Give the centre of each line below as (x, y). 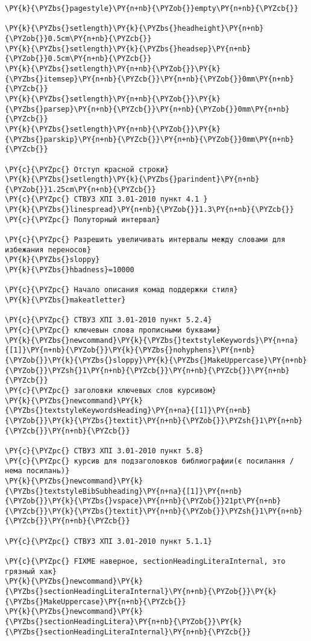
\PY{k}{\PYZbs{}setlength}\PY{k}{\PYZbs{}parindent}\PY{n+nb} (132, 180)
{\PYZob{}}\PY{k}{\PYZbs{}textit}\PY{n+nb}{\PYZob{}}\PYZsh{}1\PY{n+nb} (154, 420)
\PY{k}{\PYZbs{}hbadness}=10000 (70, 270)
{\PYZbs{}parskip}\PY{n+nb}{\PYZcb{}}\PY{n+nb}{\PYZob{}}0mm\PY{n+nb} (149, 139)
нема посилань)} (37, 471)
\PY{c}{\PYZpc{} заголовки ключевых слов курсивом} (111, 390)
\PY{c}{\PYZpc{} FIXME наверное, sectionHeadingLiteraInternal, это (145, 562)
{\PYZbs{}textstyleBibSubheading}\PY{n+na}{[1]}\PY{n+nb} (124, 491)
